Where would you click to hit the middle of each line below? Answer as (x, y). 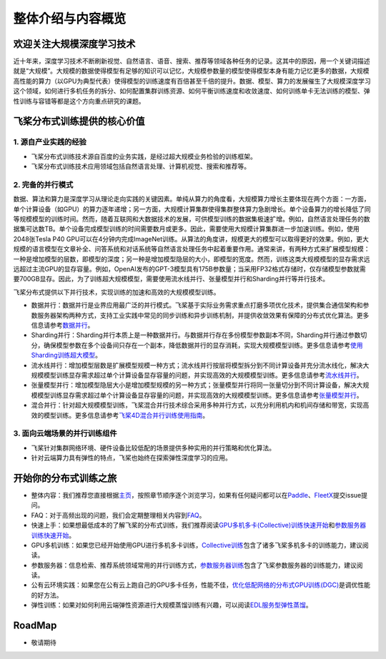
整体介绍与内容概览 (70, 19)
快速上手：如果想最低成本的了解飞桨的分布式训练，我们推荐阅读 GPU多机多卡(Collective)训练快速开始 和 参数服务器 (199, 525)
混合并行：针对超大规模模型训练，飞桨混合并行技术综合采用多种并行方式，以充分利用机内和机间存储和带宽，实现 (197, 405)
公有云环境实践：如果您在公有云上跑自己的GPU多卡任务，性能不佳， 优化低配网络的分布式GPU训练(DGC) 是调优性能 (201, 585)
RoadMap (35, 626)
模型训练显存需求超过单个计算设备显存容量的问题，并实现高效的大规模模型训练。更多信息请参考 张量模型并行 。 (200, 395)
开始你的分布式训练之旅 (65, 478)
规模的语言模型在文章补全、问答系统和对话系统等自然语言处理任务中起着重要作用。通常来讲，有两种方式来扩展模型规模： (192, 249)
